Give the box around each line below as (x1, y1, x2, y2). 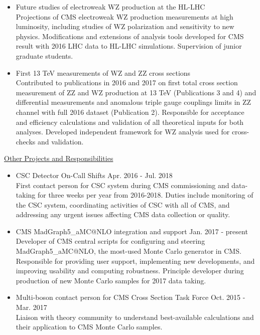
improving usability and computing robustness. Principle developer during (16, 265, 244, 276)
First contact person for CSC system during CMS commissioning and (16, 180, 229, 190)
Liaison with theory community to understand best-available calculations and (16, 311, 254, 322)
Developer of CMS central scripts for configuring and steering (16, 236, 205, 246)
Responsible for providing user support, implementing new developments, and (16, 255, 255, 266)
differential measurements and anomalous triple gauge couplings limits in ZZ (16, 97, 251, 107)
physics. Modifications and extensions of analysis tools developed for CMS (16, 31, 244, 41)
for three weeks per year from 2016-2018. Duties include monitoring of (37, 190, 253, 200)
